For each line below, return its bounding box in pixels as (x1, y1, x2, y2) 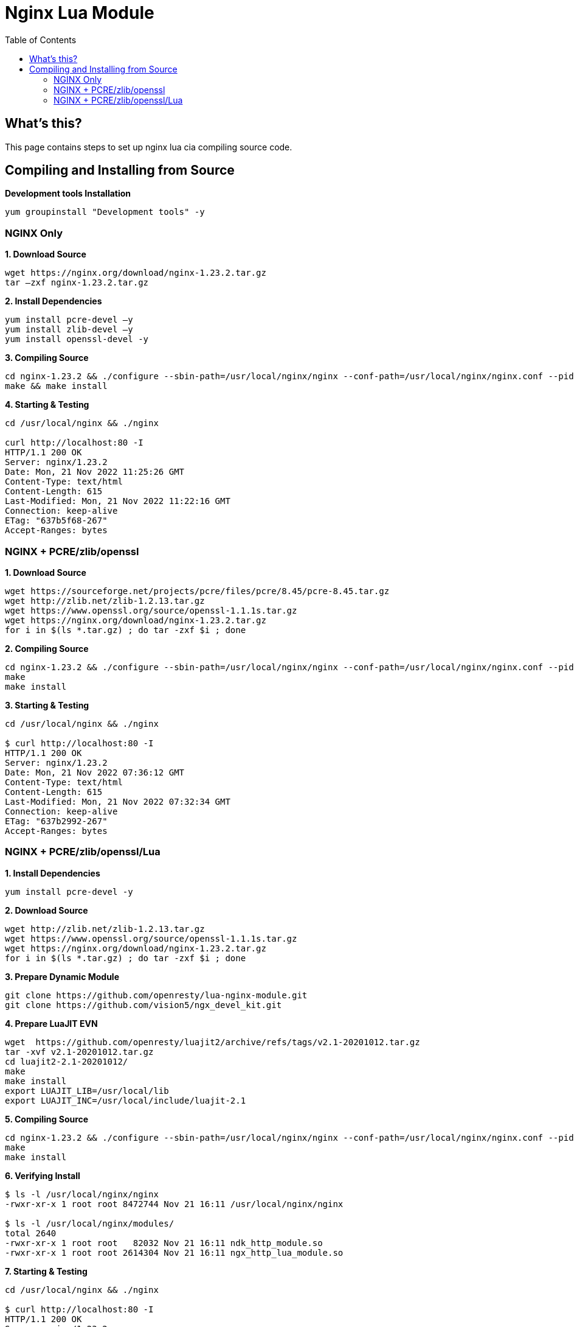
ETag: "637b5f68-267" (5, 516, 108, 526)
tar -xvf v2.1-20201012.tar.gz (5, 1046, 154, 1057)
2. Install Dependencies (5, 296, 102, 307)
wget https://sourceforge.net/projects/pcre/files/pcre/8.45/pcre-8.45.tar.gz (5, 586, 390, 596)
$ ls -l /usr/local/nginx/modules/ (5, 1218, 175, 1228)
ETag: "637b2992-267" (5, 816, 108, 826)
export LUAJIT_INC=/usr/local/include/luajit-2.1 (5, 1095, 246, 1105)
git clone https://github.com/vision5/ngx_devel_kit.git (5, 1000, 282, 1010)
